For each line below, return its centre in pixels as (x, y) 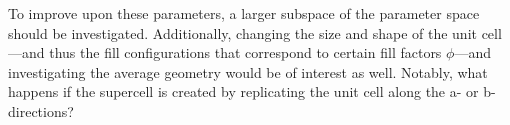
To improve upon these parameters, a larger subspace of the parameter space (244, 13)
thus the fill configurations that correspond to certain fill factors (245, 52)
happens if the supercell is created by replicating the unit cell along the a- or (243, 91)
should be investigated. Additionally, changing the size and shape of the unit (242, 32)
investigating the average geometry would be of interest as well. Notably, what (248, 71)
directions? (41, 110)
